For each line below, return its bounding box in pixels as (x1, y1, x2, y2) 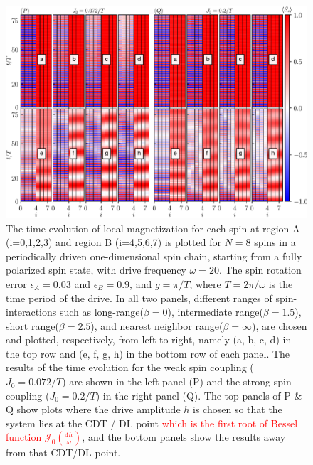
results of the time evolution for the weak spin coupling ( (6, 360, 254, 375)
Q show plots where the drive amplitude (6, 402, 181, 417)
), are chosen (252, 318, 307, 333)
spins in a (254, 235, 296, 250)
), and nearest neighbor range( (90, 318, 223, 333)
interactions (6, 304, 57, 319)
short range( (6, 318, 59, 333)
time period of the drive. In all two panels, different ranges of (6, 290, 272, 305)
